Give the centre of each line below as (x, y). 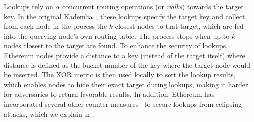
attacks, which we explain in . (49, 113)
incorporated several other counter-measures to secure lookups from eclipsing (123, 103)
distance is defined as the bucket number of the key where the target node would (127, 65)
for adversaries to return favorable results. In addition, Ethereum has (109, 94)
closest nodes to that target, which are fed (179, 26)
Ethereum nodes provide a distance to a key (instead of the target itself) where (125, 55)
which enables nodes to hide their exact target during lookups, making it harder (126, 84)
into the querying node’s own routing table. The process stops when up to (117, 35)
